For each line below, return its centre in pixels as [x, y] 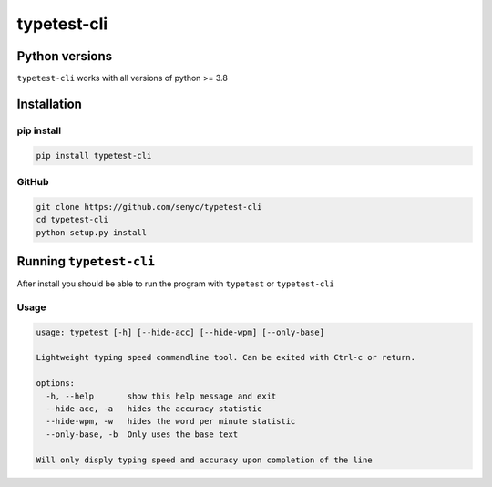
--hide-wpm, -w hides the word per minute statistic [171, 421]
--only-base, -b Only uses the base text [142, 434]
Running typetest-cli [86, 261]
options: [56, 383]
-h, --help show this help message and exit [161, 396]
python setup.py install [92, 232]
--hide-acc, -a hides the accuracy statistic [154, 409]
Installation [49, 104]
